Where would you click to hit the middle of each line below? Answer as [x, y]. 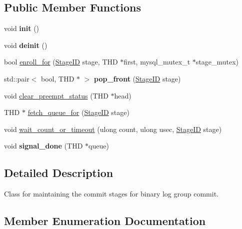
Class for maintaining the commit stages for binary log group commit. [111, 194]
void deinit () [26, 45]
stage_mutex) [217, 62]
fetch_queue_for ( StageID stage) [78, 112]
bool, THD [58, 78]
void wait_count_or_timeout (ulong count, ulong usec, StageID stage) [113, 129]
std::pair [17, 78]
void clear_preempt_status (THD [56, 95]
